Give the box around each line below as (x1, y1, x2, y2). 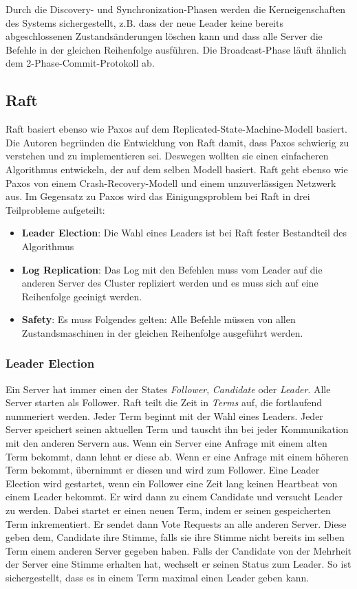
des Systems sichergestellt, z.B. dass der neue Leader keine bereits (6, 15, 283, 30)
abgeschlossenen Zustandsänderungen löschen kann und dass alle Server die (6, 29, 323, 43)
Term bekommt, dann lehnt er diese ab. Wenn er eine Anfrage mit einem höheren (6, 449, 349, 463)
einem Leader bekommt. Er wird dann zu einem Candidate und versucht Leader (6, 489, 343, 504)
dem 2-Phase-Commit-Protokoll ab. (6, 56, 155, 70)
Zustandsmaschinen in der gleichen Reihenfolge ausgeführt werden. (21, 325, 303, 340)
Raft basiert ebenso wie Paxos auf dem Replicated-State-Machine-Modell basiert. (6, 122, 347, 136)
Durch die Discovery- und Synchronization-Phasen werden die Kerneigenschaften (6, 2, 346, 16)
